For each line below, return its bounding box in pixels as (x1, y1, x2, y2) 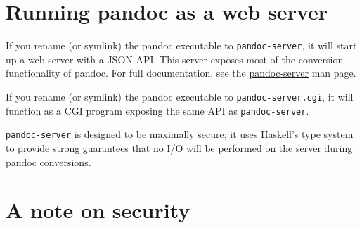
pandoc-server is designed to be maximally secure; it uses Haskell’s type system (6, 127, 354, 141)
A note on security (6, 196, 190, 224)
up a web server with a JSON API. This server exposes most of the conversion (6, 51, 344, 66)
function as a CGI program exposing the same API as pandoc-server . (6, 103, 309, 118)
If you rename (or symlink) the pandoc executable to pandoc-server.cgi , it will (6, 89, 354, 103)
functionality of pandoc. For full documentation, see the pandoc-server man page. (6, 65, 356, 80)
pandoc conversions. (6, 154, 91, 169)
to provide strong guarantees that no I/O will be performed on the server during (6, 140, 353, 155)
